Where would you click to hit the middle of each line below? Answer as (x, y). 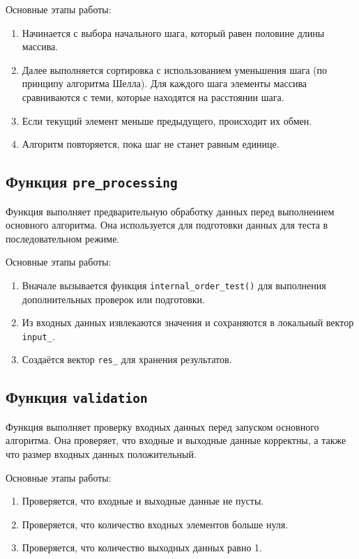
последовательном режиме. (63, 238)
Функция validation (77, 397)
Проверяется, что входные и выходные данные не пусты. (143, 501)
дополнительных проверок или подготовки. (113, 299)
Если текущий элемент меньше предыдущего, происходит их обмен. (167, 120)
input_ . (38, 336)
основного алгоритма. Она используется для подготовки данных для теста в (167, 225)
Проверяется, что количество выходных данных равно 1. (142, 547)
